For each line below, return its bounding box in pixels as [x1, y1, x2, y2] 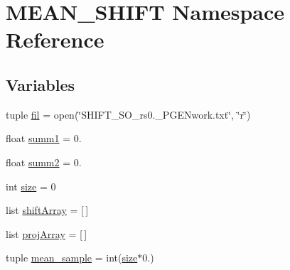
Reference [6, 25, 104, 54]
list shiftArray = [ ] [6, 202, 89, 217]
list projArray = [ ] [6, 226, 87, 241]
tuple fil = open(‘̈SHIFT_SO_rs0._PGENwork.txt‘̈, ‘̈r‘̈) [6, 107, 251, 121]
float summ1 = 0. [6, 131, 82, 146]
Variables [6, 73, 75, 95]
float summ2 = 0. [6, 154, 82, 169]
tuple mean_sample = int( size [6, 250, 138, 265]
